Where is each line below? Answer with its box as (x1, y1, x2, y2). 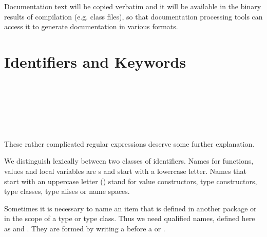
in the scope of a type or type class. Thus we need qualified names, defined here (4, 213, 255, 224)
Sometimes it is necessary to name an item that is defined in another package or (4, 203, 257, 213)
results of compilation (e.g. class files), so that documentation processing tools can (4, 11, 263, 22)
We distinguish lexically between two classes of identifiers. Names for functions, (4, 155, 254, 166)
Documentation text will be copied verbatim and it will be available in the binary (4, 1, 261, 11)
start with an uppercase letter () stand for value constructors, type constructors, (4, 175, 257, 186)
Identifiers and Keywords (4, 51, 186, 72)
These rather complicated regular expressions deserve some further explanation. (4, 138, 255, 149)
